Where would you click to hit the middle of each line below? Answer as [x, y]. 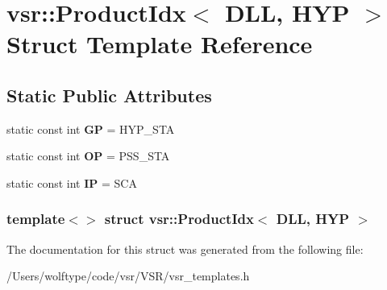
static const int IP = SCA [72, 182]
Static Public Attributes [109, 95]
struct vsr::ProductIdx [179, 219]
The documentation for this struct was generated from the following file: [185, 249]
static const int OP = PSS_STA [88, 156]
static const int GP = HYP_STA [91, 128]
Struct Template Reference [160, 44]
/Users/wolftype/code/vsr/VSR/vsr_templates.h [128, 276]
